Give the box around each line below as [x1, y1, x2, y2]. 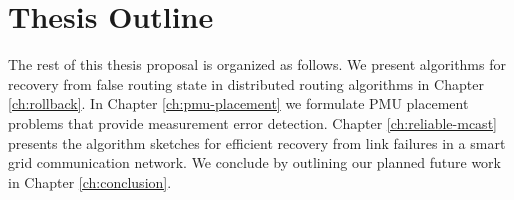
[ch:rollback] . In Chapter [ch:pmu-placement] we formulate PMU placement [8, 93, 469, 114]
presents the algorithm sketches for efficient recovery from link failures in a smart [8, 132, 506, 153]
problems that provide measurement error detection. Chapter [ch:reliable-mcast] [8, 112, 497, 133]
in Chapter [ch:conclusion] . [8, 171, 172, 192]
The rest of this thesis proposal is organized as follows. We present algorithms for [8, 54, 506, 75]
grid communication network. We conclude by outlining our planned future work [8, 152, 501, 173]
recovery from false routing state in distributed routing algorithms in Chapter [8, 73, 484, 94]
